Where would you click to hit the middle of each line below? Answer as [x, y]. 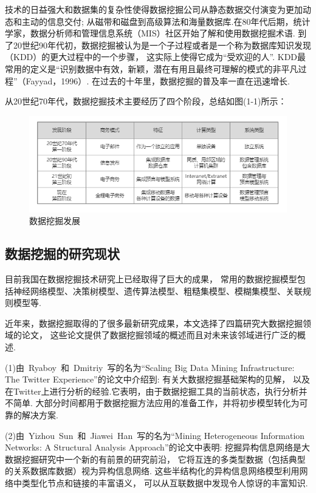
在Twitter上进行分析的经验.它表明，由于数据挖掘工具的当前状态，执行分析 [152, 391]
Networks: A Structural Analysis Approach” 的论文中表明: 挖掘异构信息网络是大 [158, 447]
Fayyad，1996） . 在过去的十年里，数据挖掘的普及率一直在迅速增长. [158, 80]
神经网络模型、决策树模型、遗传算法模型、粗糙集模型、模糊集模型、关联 [158, 291]
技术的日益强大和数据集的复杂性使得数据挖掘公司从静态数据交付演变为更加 [154, 9]
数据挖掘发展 [55, 221]
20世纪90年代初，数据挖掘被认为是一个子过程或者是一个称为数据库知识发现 [162, 45]
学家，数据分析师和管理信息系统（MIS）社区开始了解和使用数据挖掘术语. [150, 33]
